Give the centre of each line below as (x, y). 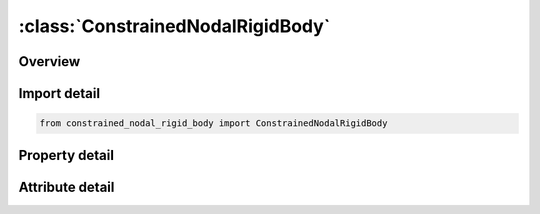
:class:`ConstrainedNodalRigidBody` (174, 26)
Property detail (66, 155)
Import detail (59, 93)
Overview (49, 61)
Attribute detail (66, 186)
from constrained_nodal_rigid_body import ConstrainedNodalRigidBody (213, 123)
